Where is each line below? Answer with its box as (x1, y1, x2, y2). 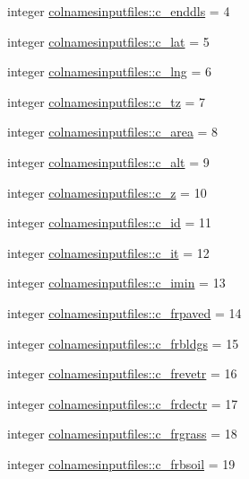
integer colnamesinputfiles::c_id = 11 (7, 213, 212, 232)
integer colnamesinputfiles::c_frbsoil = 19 (7, 454, 236, 473)
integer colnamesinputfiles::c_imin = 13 (7, 273, 226, 292)
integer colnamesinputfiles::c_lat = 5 (7, 31, 210, 50)
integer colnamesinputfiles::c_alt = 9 (7, 152, 210, 171)
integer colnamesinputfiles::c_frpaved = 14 (7, 303, 242, 322)
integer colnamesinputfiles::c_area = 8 (7, 122, 219, 141)
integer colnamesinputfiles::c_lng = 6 (7, 62, 212, 81)
